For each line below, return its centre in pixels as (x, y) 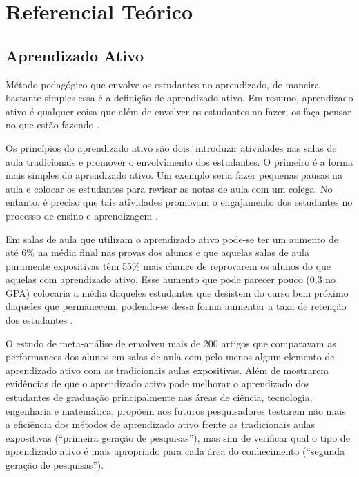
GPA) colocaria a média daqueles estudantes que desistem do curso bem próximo (177, 292)
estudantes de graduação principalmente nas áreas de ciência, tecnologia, (159, 397)
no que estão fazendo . (53, 125)
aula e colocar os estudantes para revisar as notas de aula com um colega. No (169, 188)
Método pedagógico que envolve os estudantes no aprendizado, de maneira (163, 84)
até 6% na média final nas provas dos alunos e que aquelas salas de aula (157, 252)
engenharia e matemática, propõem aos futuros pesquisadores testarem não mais (176, 410)
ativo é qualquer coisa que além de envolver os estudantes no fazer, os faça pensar (178, 111)
